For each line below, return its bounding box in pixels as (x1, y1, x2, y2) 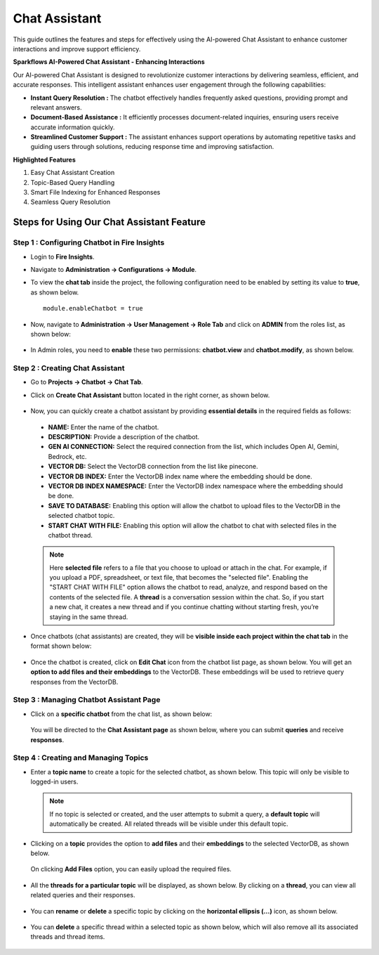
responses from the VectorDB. (30, 677, 119, 686)
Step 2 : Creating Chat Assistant (13, 363, 125, 373)
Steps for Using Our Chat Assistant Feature (13, 216, 206, 228)
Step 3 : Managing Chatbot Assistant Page (13, 695, 161, 705)
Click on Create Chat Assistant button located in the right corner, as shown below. (30, 391, 270, 399)
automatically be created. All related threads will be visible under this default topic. (49, 819, 288, 829)
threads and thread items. (30, 933, 105, 941)
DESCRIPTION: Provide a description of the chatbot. (48, 433, 200, 441)
